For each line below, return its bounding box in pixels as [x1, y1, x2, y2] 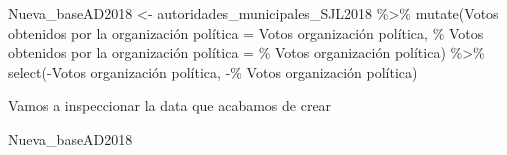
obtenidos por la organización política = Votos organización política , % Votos [8, 22, 484, 43]
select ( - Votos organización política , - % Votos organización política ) [8, 61, 418, 82]
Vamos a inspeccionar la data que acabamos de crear [8, 95, 332, 116]
